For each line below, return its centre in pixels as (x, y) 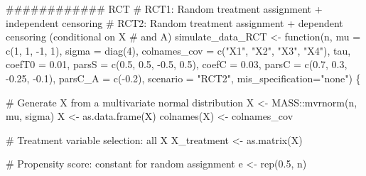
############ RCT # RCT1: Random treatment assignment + (164, 9)
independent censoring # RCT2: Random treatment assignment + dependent (174, 22)
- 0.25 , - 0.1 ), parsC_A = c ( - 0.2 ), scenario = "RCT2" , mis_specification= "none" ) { (183, 78)
